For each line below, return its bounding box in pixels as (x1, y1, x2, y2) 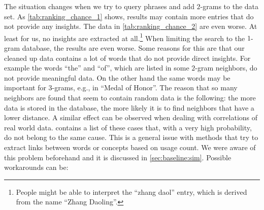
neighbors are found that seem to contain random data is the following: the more (4, 92, 256, 102)
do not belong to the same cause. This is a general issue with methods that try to (4, 132, 258, 143)
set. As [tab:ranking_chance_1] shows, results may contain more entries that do (4, 11, 254, 21)
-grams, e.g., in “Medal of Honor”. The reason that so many (52, 82, 238, 93)
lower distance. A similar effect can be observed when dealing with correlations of (4, 112, 258, 123)
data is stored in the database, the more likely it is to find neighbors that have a (4, 102, 254, 113)
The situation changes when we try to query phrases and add (4, 1, 194, 11)
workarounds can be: (4, 162, 69, 172)
